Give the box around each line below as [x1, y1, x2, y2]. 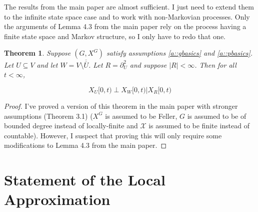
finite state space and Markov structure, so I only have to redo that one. [4, 31, 226, 41]
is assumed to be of [187, 110, 246, 121]
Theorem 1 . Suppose [4, 48, 71, 58]
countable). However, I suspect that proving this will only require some [4, 130, 222, 140]
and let [36, 59, 58, 70]
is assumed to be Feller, [105, 110, 177, 121]
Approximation [4, 189, 110, 209]
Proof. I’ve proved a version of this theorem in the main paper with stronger [4, 101, 238, 111]
